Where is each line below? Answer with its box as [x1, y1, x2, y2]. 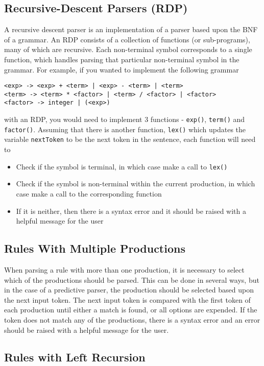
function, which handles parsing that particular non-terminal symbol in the [4, 54, 239, 64]
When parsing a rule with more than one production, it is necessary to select [4, 264, 245, 275]
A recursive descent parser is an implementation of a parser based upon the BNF [4, 24, 258, 35]
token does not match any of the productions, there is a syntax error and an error [4, 314, 260, 325]
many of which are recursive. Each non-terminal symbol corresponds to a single [4, 44, 252, 55]
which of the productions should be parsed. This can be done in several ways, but [4, 274, 259, 285]
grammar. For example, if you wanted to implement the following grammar [4, 64, 239, 75]
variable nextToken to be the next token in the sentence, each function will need [4, 134, 256, 144]
